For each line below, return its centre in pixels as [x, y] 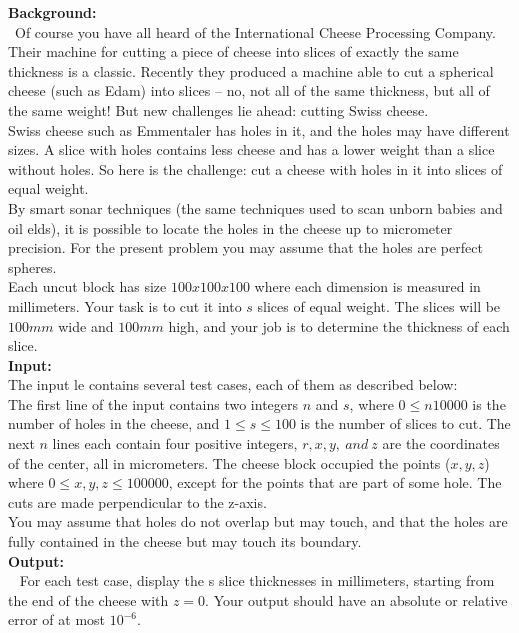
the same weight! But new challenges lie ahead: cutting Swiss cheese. [218, 109]
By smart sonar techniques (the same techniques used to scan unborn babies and [255, 207]
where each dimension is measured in [367, 286]
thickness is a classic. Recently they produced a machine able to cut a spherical [251, 70]
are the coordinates [441, 443]
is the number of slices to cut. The [405, 423]
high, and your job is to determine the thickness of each [339, 325]
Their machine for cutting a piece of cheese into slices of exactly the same [233, 51]
